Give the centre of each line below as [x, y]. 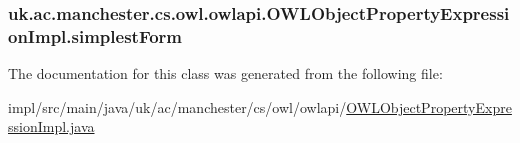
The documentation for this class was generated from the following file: [225, 73]
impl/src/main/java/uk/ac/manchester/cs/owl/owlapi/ [177, 106]
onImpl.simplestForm [95, 35]
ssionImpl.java [51, 126]
